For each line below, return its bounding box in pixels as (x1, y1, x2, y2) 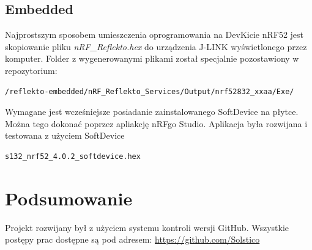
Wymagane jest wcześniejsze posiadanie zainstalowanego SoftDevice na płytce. (5, 105, 299, 118)
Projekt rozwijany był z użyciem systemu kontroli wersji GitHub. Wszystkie (5, 221, 289, 233)
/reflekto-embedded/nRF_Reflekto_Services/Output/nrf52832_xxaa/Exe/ (5, 87, 294, 96)
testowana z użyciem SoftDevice (5, 129, 125, 142)
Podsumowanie (5, 185, 133, 210)
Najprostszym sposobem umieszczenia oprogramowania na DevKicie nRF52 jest (5, 28, 304, 41)
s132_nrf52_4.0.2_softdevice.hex (5, 152, 141, 161)
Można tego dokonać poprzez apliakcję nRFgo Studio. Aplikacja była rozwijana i (5, 117, 308, 130)
